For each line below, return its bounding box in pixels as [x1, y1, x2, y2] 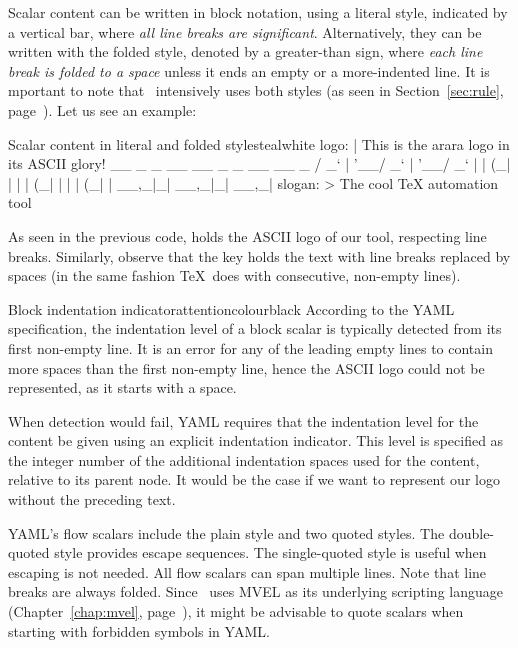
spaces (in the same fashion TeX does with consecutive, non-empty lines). [8, 265, 461, 286]
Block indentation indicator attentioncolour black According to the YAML [8, 298, 455, 319]
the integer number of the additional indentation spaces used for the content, [8, 449, 480, 470]
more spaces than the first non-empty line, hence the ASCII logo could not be [8, 357, 485, 378]
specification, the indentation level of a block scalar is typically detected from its [8, 318, 502, 339]
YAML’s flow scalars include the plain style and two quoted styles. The [8, 522, 445, 543]
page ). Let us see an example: [8, 99, 197, 120]
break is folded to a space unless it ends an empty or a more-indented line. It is [8, 60, 490, 81]
